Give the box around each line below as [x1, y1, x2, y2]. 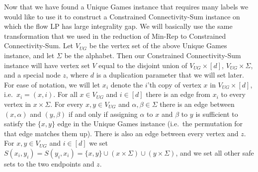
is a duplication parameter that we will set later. [96, 70, 244, 80]
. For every [50, 98, 84, 109]
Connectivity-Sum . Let [4, 40, 74, 51]
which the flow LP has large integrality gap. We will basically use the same [4, 21, 233, 31]
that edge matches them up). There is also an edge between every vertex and [4, 128, 239, 138]
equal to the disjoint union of [98, 60, 187, 70]
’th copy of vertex [147, 79, 201, 89]
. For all [53, 89, 78, 99]
